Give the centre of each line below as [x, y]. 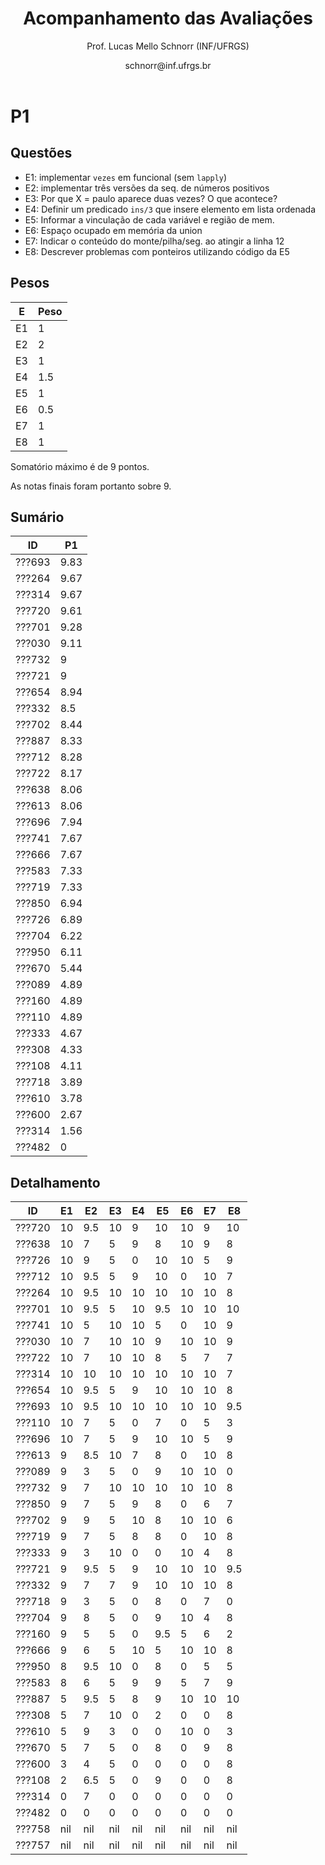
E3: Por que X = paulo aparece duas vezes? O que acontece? [151, 198]
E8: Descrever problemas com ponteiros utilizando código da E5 [157, 251]
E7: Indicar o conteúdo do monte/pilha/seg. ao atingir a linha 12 [154, 241]
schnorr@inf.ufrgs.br [168, 65]
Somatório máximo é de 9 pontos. [80, 466]
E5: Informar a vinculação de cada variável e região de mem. [149, 219]
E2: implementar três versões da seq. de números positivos [147, 188]
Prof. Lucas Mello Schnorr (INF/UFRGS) [168, 46]
